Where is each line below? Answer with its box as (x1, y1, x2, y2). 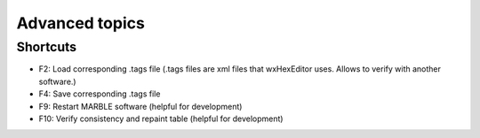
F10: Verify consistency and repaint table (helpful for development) (38, 113, 284, 124)
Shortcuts (16, 39, 77, 55)
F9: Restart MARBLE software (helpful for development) (38, 101, 243, 111)
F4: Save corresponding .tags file (38, 88, 161, 99)
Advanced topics (16, 13, 146, 33)
